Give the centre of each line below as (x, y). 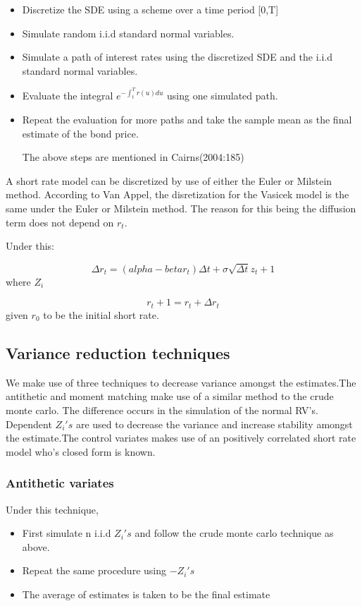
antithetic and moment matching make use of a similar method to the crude (170, 396)
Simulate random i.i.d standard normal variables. (128, 33)
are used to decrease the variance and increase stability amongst (214, 424)
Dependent (29, 424)
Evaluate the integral (68, 96)
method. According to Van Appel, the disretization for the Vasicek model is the (177, 194)
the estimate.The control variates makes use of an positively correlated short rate (181, 438)
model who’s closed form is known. (81, 451)
